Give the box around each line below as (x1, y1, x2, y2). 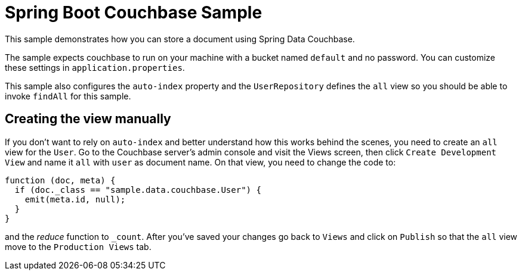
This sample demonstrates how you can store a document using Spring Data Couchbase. (5, 33, 355, 44)
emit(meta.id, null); (24, 194, 126, 204)
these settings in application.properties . (5, 62, 185, 73)
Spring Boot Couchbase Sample (5, 2, 262, 23)
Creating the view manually (5, 111, 171, 127)
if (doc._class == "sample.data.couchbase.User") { (14, 185, 261, 195)
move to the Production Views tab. (5, 241, 152, 252)
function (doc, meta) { (5, 175, 116, 185)
